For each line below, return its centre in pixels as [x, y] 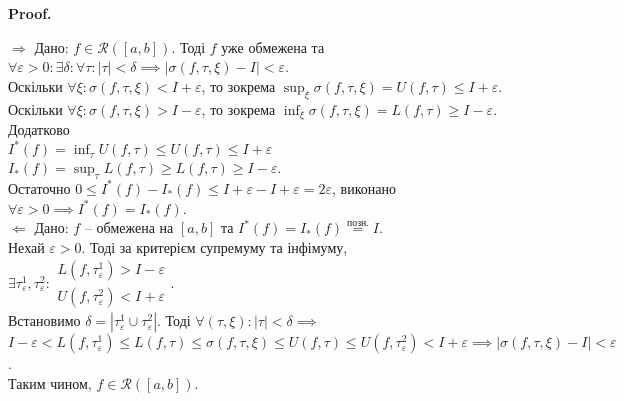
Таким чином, [50, 382]
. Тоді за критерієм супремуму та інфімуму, [214, 246]
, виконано [364, 187]
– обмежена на [129, 227]
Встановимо [44, 320]
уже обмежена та [273, 46]
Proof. [30, 13]
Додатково [39, 129]
